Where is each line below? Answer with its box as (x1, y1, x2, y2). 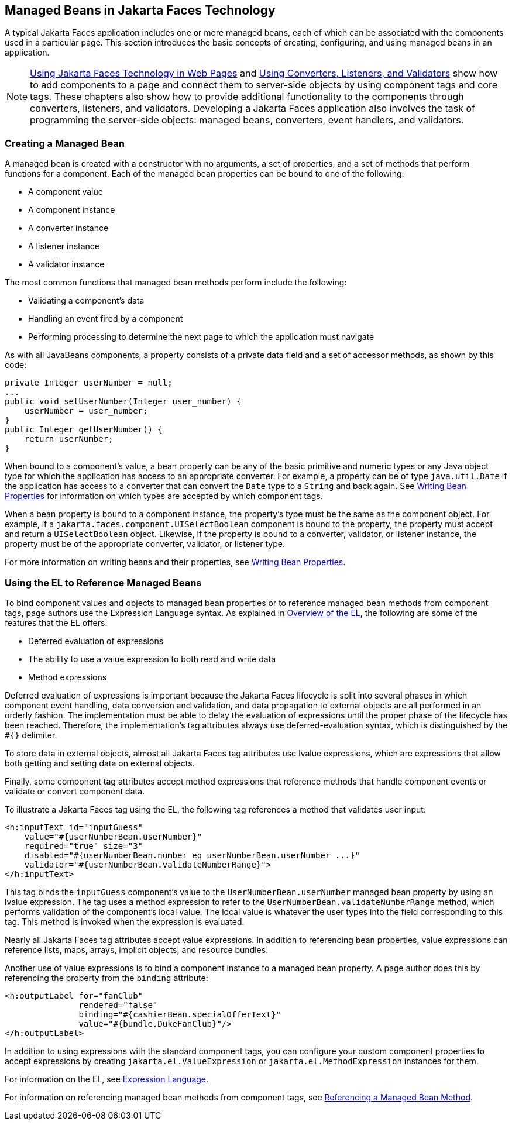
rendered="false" (78, 1000, 158, 1010)
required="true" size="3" (24, 841, 143, 851)
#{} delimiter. (5, 730, 57, 740)
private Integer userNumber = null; (5, 378, 173, 388)
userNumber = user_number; (24, 406, 148, 416)
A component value (28, 187, 103, 197)
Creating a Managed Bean (5, 137, 125, 149)
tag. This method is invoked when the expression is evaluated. (5, 916, 245, 927)
